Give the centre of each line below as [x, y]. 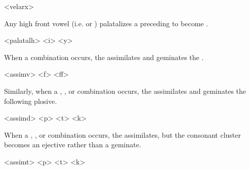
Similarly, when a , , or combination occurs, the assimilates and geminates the [125, 91]
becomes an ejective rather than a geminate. [73, 145]
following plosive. [31, 101]
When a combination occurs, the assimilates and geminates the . [104, 57]
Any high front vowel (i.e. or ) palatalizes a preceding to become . [106, 23]
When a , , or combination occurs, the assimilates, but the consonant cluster [123, 134]
